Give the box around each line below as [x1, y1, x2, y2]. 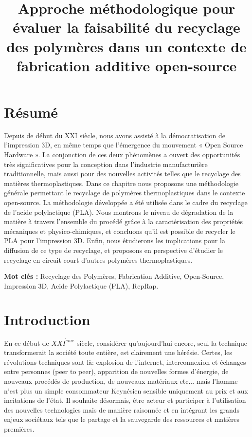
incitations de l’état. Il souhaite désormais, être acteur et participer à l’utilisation [4, 395, 246, 405]
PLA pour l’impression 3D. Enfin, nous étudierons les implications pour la [4, 235, 225, 246]
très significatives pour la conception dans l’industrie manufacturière [4, 159, 208, 169]
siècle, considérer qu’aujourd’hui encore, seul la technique [76, 337, 248, 348]
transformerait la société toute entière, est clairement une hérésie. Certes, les [4, 347, 232, 357]
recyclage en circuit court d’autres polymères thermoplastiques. [4, 254, 193, 265]
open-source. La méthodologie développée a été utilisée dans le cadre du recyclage [4, 197, 248, 208]
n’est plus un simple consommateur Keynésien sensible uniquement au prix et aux [4, 385, 248, 395]
